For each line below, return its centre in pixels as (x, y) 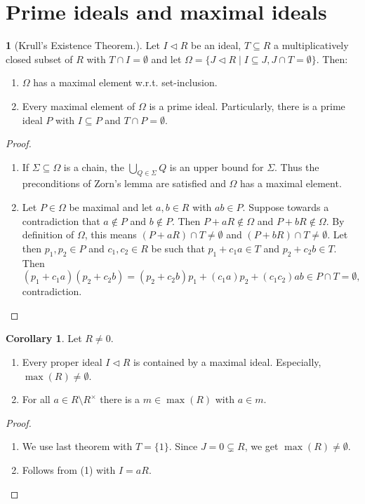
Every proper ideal (62, 362)
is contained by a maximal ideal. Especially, (227, 362)
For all (36, 399)
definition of (48, 234)
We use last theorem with (77, 446)
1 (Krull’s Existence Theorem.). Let (83, 45)
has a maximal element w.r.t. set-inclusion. (125, 82)
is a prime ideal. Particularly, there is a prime (247, 105)
